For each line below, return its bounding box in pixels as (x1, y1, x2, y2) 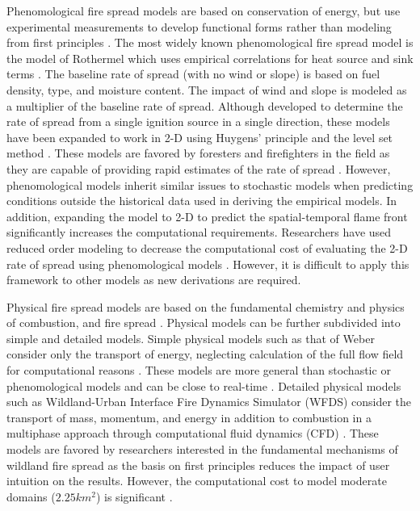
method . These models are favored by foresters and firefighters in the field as (6, 145, 390, 161)
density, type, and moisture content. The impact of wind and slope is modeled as (6, 81, 407, 98)
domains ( (6, 488, 56, 505)
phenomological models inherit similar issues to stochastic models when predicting (6, 176, 414, 193)
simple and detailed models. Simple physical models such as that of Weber (6, 329, 375, 346)
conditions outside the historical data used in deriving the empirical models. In (6, 192, 397, 209)
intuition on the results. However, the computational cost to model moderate (6, 472, 387, 489)
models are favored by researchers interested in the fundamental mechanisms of (6, 441, 398, 458)
